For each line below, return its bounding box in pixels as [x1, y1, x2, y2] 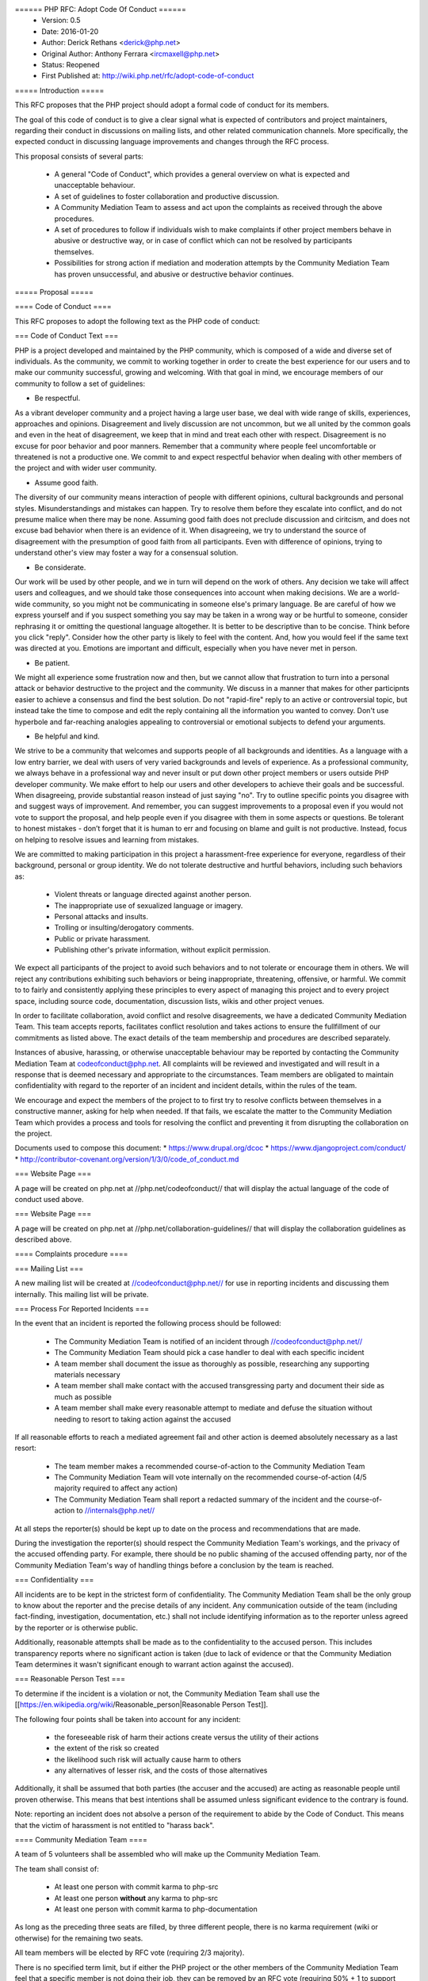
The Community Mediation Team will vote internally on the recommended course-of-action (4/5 [54, 1472, 368, 1482]
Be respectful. [34, 393, 81, 403]
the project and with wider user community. [14, 464, 158, 473]
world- [377, 588, 400, 597]
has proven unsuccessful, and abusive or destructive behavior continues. [54, 269, 294, 279]
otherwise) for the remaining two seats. [14, 1933, 143, 1943]
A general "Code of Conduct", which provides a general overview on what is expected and [54, 170, 350, 179]
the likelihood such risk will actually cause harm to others [54, 1754, 242, 1764]
